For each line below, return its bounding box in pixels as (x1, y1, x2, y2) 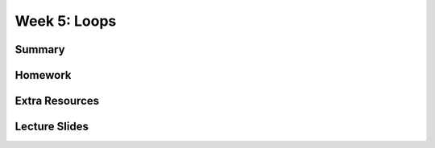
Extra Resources (14, 94, 100, 108)
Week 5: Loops (14, 12, 117, 30)
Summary (14, 43, 65, 56)
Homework (14, 68, 72, 82)
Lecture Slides (14, 120, 89, 134)
